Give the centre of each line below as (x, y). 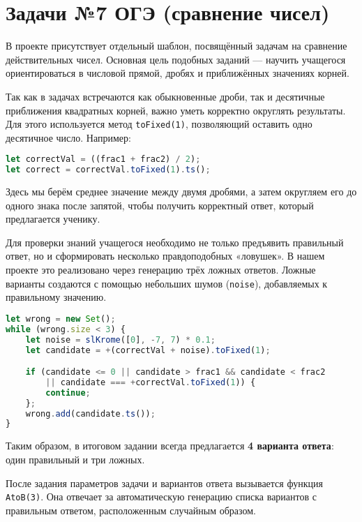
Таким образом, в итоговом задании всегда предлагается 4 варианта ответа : (170, 446)
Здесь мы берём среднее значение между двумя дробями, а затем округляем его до (181, 192)
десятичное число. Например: (68, 137)
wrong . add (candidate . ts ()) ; (90, 413)
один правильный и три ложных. (75, 459)
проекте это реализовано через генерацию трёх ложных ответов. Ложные (161, 270)
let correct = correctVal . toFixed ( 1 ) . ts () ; (108, 170)
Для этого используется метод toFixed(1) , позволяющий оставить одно (159, 124)
